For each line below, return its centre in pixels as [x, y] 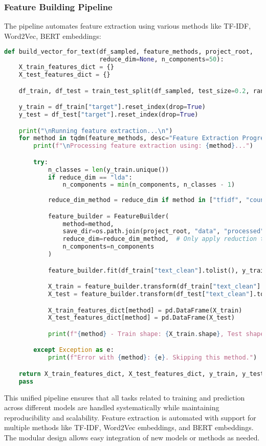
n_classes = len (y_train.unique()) [108, 170]
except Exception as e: [74, 350]
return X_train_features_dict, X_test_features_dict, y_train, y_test [141, 374]
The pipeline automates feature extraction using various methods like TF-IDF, [128, 26]
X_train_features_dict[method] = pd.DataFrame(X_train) [145, 310]
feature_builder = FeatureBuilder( [108, 216]
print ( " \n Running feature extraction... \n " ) [96, 131]
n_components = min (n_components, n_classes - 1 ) [149, 185]
